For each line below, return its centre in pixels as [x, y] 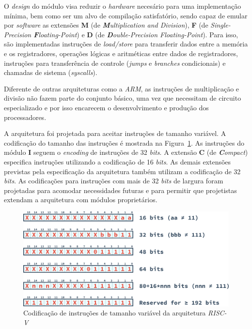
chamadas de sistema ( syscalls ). [51, 72]
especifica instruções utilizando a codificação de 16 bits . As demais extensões [118, 161]
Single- [220, 25]
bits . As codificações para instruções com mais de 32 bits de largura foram [114, 181]
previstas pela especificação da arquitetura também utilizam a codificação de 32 [122, 171]
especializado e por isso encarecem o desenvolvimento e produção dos [106, 107]
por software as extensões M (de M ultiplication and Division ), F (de [106, 25]
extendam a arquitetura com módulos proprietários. [81, 200]
